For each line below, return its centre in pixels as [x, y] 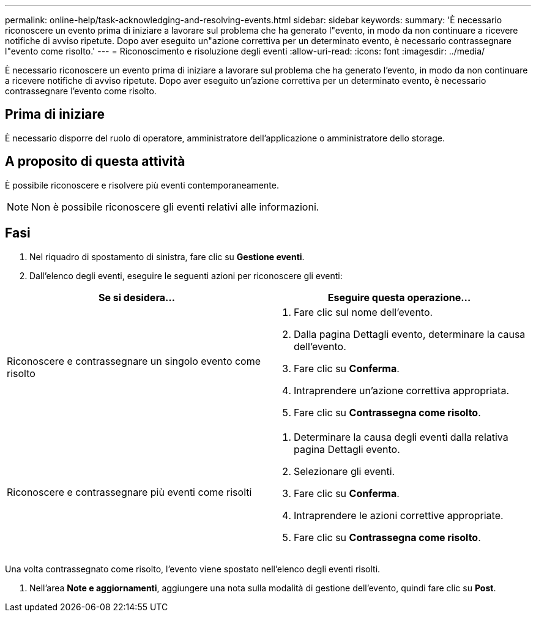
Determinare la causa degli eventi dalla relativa [401, 437]
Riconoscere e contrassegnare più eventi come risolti [129, 492]
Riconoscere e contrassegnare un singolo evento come [134, 361]
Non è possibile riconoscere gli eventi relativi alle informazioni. [175, 207]
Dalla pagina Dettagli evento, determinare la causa [410, 334]
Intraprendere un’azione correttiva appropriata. [401, 390]
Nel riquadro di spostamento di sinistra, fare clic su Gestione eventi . [167, 256]
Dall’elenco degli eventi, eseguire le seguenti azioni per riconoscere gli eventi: [186, 275]
